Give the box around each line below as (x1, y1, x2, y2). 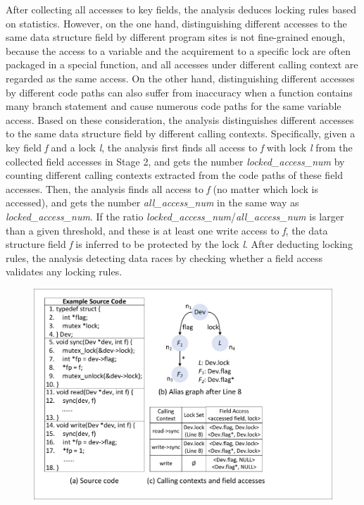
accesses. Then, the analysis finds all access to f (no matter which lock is (6, 181, 319, 196)
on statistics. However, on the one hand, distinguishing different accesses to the (6, 15, 347, 30)
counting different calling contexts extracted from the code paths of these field (6, 168, 344, 182)
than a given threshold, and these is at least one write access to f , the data (6, 223, 328, 237)
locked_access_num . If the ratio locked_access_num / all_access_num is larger (6, 208, 344, 223)
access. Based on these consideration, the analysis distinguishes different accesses (6, 112, 354, 127)
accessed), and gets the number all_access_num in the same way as (6, 195, 299, 210)
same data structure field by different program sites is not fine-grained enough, (6, 30, 346, 44)
